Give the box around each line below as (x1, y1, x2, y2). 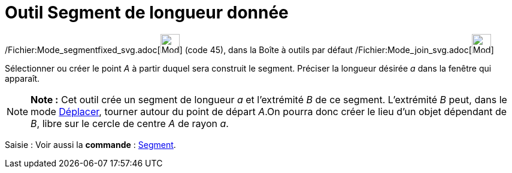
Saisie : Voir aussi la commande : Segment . (5, 139, 176, 150)
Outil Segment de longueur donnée (5, 2, 289, 23)
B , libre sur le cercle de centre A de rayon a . (31, 117, 229, 129)
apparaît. (5, 73, 40, 84)
